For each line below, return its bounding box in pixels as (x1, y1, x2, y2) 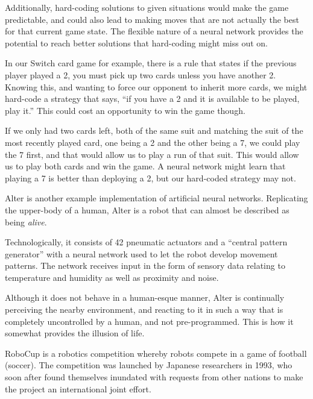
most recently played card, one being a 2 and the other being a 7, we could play (5, 136, 300, 148)
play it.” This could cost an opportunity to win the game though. (5, 104, 245, 116)
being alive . (5, 215, 47, 228)
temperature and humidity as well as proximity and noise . (5, 271, 219, 283)
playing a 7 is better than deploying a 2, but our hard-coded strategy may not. (5, 171, 296, 184)
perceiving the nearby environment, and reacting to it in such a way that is (5, 303, 283, 316)
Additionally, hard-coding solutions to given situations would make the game (5, 1, 289, 13)
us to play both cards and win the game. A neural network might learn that (5, 160, 286, 172)
